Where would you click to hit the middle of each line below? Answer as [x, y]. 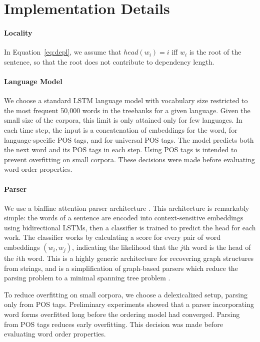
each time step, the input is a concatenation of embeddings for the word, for [121, 129]
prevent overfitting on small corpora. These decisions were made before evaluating [129, 159]
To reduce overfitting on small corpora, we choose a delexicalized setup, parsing [126, 294]
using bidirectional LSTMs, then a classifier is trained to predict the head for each [130, 227]
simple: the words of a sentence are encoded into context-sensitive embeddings [124, 218]
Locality [18, 32]
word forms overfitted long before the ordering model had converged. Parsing [122, 314]
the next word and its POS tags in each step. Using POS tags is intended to [121, 149]
